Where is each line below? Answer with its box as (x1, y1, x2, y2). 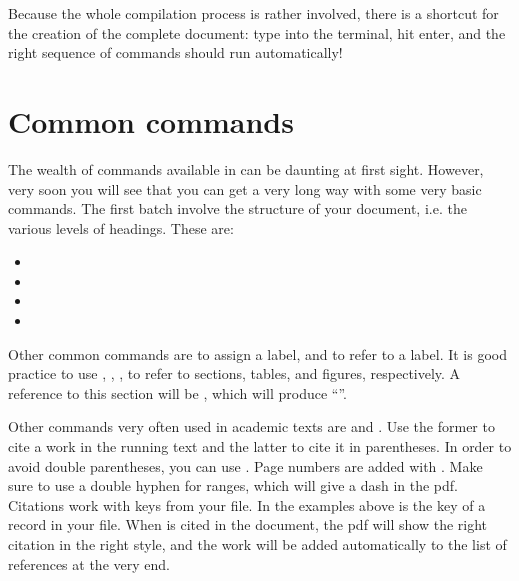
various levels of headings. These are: (8, 217, 234, 238)
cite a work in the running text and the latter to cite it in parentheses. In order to (8, 436, 512, 457)
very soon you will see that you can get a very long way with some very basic (8, 178, 482, 199)
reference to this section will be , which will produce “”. (8, 382, 347, 403)
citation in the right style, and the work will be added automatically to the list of (8, 534, 507, 554)
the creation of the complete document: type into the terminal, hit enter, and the (8, 22, 506, 43)
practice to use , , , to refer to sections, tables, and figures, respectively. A (8, 363, 461, 384)
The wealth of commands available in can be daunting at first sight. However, (8, 158, 484, 179)
